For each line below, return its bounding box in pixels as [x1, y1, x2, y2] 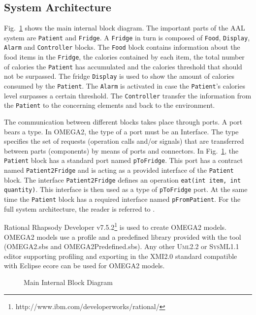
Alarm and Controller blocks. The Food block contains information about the [4, 42, 240, 52]
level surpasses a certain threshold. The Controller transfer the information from [4, 90, 252, 100]
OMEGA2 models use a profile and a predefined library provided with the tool [4, 231, 241, 242]
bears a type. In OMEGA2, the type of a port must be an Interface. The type [4, 126, 239, 136]
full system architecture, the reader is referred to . [4, 203, 155, 214]
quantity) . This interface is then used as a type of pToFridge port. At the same [4, 184, 248, 194]
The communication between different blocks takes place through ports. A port [4, 117, 243, 127]
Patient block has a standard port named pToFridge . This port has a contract [4, 155, 243, 165]
